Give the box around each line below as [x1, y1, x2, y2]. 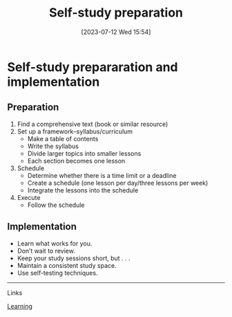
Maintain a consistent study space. [17, 261, 117, 269]
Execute [17, 193, 41, 201]
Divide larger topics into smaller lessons [27, 149, 142, 157]
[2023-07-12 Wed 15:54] [81, 28, 151, 36]
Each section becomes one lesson [27, 156, 126, 165]
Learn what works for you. [17, 239, 93, 247]
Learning [7, 302, 33, 310]
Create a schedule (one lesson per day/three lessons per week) [27, 179, 209, 187]
